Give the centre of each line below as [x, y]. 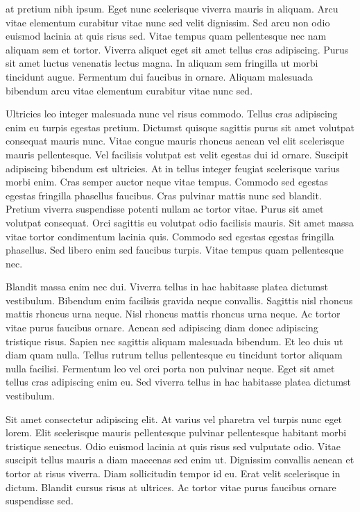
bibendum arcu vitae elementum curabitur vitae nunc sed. [129, 90]
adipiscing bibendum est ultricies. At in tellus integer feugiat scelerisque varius [173, 168]
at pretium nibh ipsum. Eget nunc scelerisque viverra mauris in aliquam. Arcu [172, 8]
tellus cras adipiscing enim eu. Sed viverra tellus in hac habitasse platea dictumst [179, 382]
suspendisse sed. [40, 501]
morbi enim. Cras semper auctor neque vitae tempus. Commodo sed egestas [167, 182]
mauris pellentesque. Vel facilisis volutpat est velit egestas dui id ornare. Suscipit [177, 154]
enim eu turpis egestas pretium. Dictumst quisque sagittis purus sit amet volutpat [180, 127]
